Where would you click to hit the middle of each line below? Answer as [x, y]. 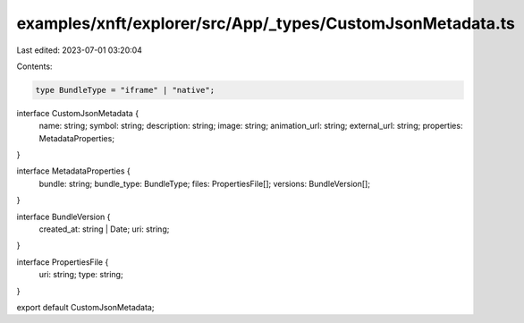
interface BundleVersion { [63, 217]
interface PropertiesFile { [63, 262]
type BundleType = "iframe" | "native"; [125, 90]
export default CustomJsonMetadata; [85, 307]
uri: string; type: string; [81, 275]
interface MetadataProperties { [73, 171]
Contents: [34, 66]
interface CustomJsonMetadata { [77, 113]
